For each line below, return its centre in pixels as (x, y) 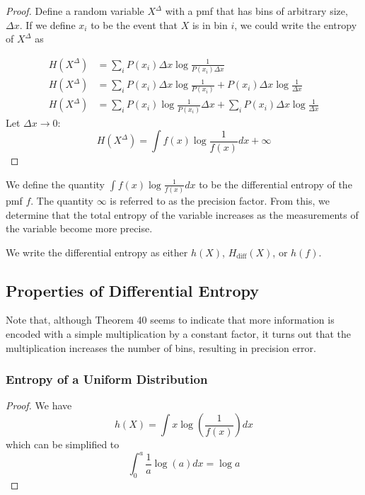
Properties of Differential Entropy (133, 290)
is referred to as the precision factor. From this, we (220, 200)
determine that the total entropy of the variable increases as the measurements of (182, 214)
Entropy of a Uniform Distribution (107, 379)
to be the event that (134, 24)
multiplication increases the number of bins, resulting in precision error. (161, 347)
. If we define (47, 24)
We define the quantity (56, 184)
